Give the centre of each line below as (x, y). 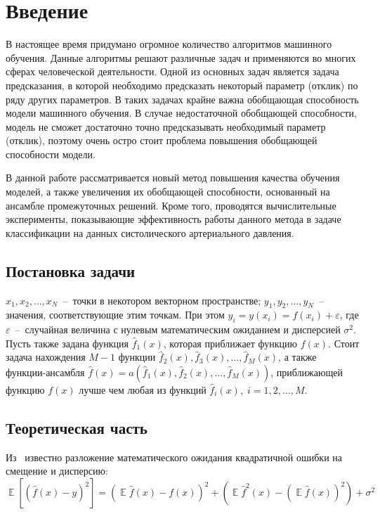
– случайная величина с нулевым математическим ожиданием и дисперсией (178, 329)
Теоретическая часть (77, 428)
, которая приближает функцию (230, 343)
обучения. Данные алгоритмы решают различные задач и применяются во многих (181, 57)
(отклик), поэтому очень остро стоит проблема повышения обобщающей (162, 140)
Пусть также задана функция (67, 343)
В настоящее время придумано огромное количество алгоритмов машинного (169, 44)
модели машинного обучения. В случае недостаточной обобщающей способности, (181, 113)
